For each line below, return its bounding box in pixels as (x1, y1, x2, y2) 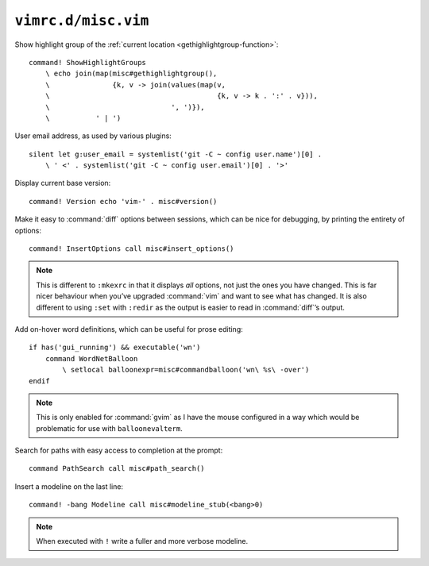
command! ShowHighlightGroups (29, 58, 147, 67)
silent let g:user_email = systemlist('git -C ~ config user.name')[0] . (29, 149, 323, 159)
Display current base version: (14, 179, 111, 188)
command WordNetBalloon (44, 354, 138, 363)
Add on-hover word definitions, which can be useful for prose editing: (14, 324, 244, 333)
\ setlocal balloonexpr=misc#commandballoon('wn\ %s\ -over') (62, 365, 310, 375)
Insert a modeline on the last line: (14, 481, 123, 491)
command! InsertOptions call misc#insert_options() (29, 244, 234, 253)
